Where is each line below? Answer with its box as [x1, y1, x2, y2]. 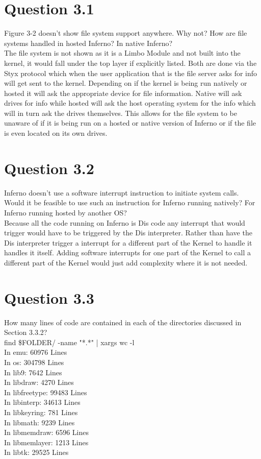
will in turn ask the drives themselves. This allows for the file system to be [4, 107, 237, 118]
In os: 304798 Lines [4, 357, 64, 368]
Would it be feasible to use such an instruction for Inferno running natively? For [4, 197, 255, 208]
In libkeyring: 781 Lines [4, 407, 78, 417]
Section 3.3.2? [4, 327, 47, 337]
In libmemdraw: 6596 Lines [4, 427, 89, 438]
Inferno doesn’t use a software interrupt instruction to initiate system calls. [4, 187, 239, 198]
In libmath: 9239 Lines [4, 417, 75, 427]
